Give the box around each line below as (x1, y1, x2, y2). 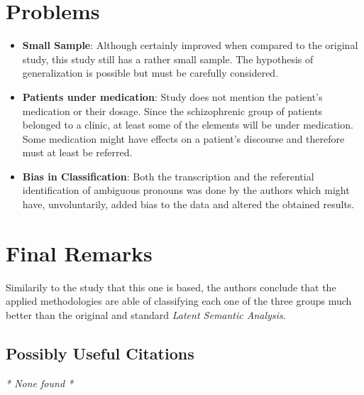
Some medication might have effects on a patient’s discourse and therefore (22, 131, 345, 146)
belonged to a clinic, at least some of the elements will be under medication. (22, 117, 353, 132)
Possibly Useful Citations (6, 342, 194, 364)
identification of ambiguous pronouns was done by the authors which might (22, 183, 350, 197)
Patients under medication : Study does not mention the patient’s (22, 89, 323, 104)
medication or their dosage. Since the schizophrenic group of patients (22, 103, 323, 118)
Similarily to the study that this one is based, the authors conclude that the (6, 279, 336, 294)
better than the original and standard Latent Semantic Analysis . (6, 307, 286, 322)
